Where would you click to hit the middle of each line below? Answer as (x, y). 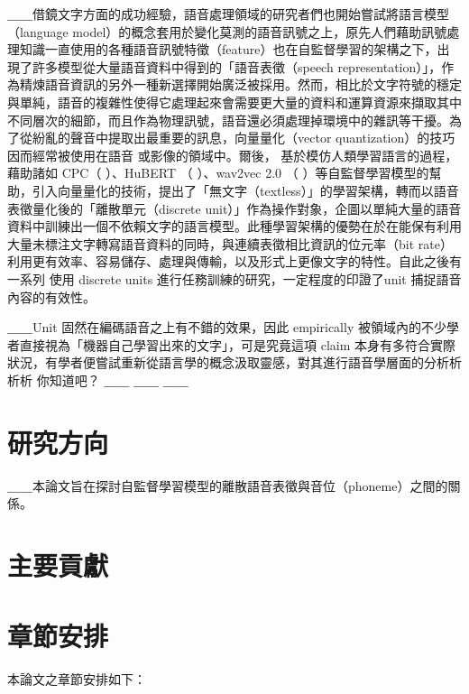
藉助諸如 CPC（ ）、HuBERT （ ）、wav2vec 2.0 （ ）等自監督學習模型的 (218, 173)
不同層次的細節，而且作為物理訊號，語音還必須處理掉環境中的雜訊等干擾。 (228, 120)
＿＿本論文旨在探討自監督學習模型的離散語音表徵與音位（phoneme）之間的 (228, 485)
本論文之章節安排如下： (77, 679)
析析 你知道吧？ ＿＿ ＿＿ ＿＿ (98, 379)
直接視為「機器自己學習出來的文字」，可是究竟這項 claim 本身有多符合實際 (237, 344)
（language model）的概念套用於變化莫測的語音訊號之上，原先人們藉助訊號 (227, 31)
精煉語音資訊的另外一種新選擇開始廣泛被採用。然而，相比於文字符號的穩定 (240, 84)
